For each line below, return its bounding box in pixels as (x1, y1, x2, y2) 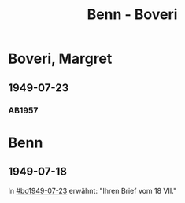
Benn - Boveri (87, 6, 178, 24)
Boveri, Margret (8, 50, 113, 68)
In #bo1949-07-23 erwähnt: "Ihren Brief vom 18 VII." (8, 186, 177, 195)
